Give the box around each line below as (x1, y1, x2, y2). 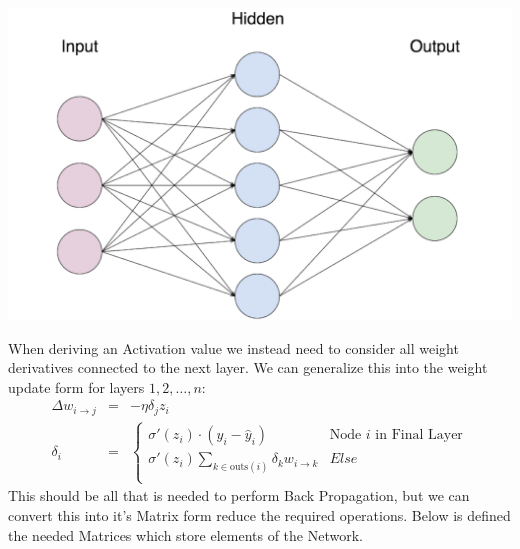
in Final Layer (375, 428, 463, 443)
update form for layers (8, 376, 145, 397)
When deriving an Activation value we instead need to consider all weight (8, 337, 459, 358)
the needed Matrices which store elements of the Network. (8, 524, 363, 545)
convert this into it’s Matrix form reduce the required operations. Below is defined (8, 505, 511, 525)
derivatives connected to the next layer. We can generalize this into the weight (8, 357, 488, 378)
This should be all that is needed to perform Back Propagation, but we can (8, 485, 470, 506)
